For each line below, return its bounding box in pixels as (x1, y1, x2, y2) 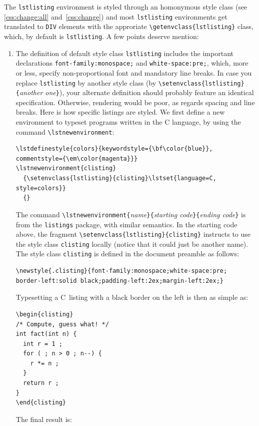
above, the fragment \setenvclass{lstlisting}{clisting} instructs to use (15, 229, 251, 239)
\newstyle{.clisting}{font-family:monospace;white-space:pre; (15, 267, 227, 275)
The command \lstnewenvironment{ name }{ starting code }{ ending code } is (15, 209, 246, 219)
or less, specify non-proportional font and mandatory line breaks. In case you (15, 67, 252, 78)
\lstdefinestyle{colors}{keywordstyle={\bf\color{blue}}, (15, 145, 213, 153)
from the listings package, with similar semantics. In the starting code (15, 219, 237, 229)
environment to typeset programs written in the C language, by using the (15, 117, 241, 127)
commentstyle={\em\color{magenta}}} (15, 155, 138, 162)
